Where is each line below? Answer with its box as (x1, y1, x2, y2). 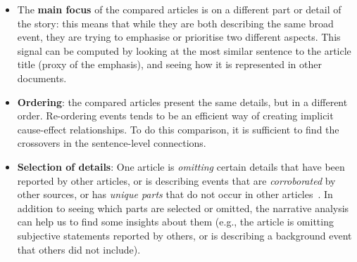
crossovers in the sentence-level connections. (17, 136, 206, 150)
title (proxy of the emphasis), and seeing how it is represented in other (17, 57, 322, 72)
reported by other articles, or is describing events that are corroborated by (17, 173, 336, 188)
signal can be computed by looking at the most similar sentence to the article (17, 43, 351, 58)
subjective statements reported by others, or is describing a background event (17, 228, 352, 242)
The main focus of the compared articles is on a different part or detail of (17, 2, 342, 16)
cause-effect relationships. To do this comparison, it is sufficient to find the (17, 122, 339, 136)
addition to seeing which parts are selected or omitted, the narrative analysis (17, 200, 349, 215)
